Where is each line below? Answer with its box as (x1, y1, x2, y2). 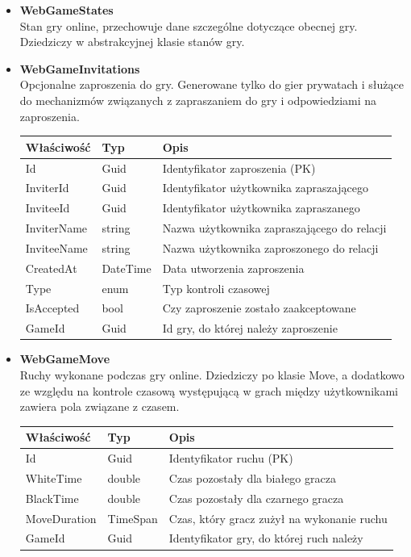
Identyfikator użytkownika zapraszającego (162, 179, 368, 196)
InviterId (25, 179, 69, 196)
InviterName (25, 220, 88, 237)
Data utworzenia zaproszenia (162, 259, 305, 276)
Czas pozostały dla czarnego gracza (168, 489, 344, 506)
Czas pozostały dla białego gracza (168, 469, 336, 486)
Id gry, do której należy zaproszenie (162, 320, 338, 337)
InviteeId (25, 199, 70, 216)
